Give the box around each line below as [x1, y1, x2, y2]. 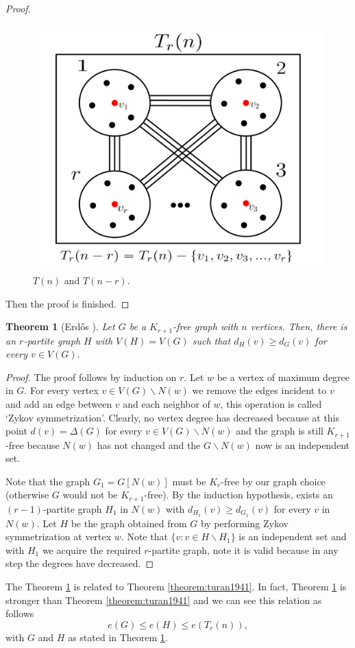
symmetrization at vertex [5, 529, 112, 544]
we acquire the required [42, 542, 141, 557]
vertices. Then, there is [250, 319, 347, 334]
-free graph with [173, 319, 238, 334]
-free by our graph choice [221, 474, 326, 488]
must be [172, 474, 206, 488]
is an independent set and [238, 529, 347, 544]
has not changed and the [97, 437, 201, 452]
